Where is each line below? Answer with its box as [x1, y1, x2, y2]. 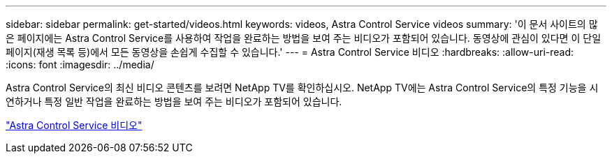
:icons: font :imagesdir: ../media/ [6, 59, 154, 70]
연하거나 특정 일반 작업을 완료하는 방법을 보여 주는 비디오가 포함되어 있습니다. [6, 96, 342, 107]
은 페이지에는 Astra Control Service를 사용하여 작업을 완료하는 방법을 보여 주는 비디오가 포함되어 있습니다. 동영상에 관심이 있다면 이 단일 [6, 32, 602, 44]
